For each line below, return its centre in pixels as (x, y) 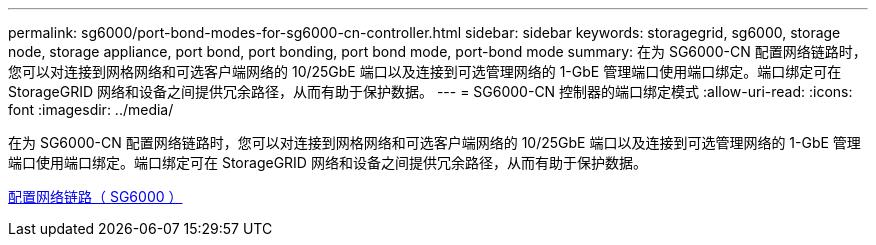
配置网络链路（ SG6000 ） (95, 196)
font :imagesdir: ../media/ (91, 109)
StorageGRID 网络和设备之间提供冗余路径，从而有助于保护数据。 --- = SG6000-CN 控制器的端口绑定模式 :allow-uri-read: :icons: (430, 91)
